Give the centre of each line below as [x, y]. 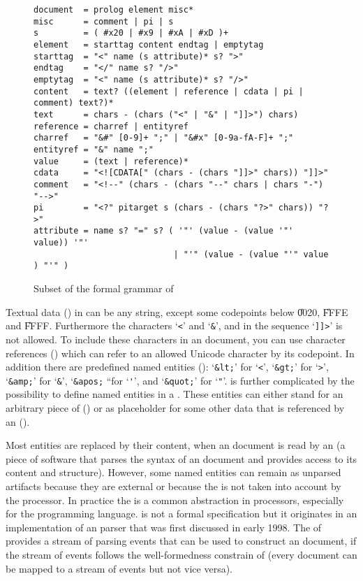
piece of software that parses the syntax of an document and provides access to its [181, 458]
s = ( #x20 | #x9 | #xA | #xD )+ [131, 33]
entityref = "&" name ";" [94, 149]
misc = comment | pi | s [104, 21]
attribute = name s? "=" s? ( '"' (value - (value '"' [164, 231]
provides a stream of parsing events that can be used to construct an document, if [181, 541]
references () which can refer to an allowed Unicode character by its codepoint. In [180, 353]
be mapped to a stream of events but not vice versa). [119, 568]
